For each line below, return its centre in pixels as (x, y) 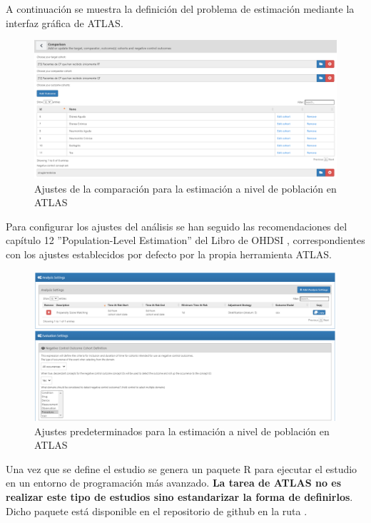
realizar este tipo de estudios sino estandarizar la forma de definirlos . (179, 497)
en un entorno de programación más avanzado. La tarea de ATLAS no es (174, 483)
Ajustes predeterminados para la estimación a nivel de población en (182, 431)
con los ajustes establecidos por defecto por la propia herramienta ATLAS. (169, 254)
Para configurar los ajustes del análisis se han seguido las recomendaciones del (177, 226)
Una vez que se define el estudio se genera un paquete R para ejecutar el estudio (182, 468)
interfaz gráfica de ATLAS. (65, 22)
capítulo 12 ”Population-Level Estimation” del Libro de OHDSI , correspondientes (185, 240)
